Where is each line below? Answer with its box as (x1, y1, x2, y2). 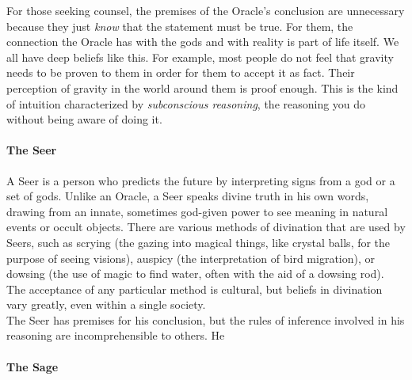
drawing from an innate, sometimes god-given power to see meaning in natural (6, 203, 388, 219)
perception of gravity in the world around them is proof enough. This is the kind (6, 79, 399, 96)
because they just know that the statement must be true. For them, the (6, 17, 353, 34)
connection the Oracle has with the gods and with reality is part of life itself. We (6, 33, 399, 50)
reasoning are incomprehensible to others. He (6, 327, 225, 344)
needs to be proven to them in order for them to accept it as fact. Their (6, 64, 355, 81)
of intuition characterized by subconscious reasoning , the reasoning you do (6, 95, 366, 112)
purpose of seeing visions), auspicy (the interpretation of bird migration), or (6, 249, 376, 266)
